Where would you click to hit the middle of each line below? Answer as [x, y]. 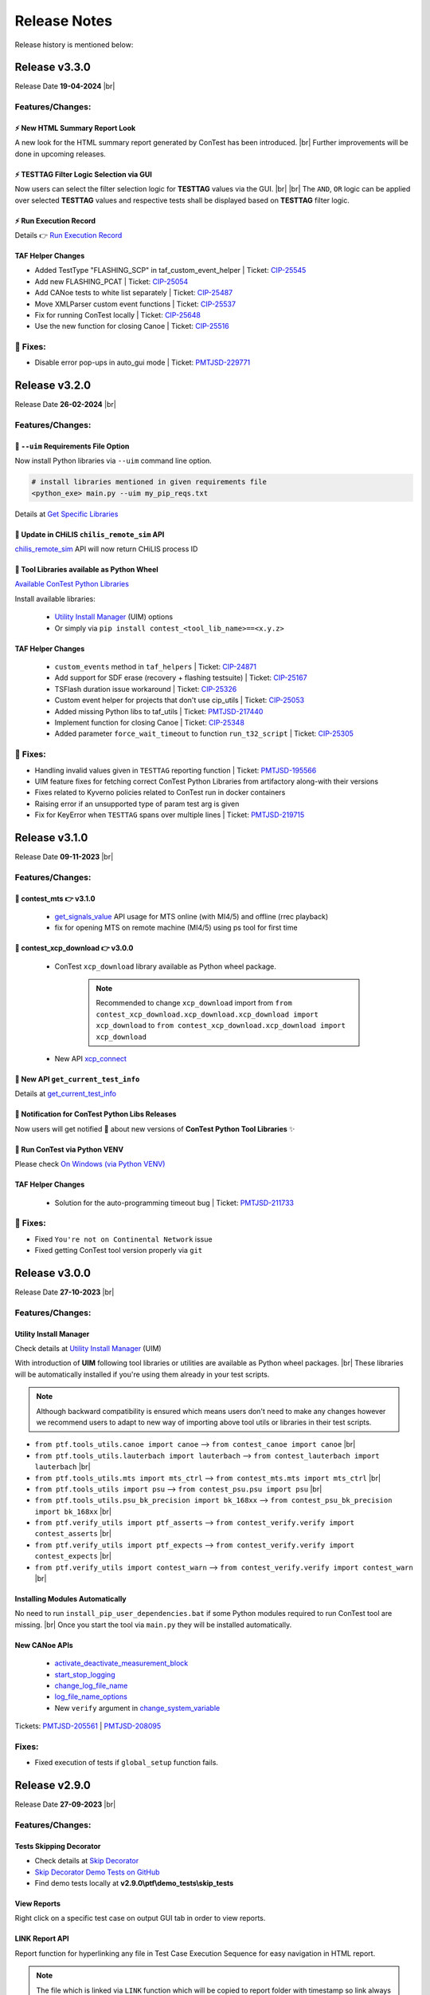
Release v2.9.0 [53, 1786]
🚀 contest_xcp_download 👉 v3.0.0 [74, 948]
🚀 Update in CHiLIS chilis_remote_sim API [90, 534]
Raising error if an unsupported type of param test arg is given [137, 804]
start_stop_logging [85, 1674]
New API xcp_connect [91, 1059]
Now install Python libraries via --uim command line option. [113, 461]
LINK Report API [42, 1938]
